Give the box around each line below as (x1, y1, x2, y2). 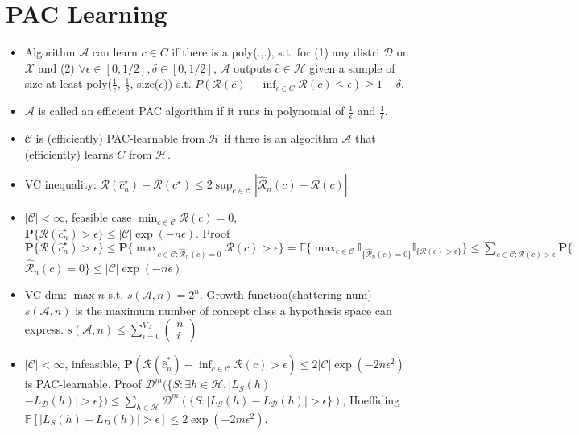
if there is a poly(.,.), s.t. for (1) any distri (172, 43, 380, 60)
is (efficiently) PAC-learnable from (35, 130, 205, 147)
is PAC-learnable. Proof (24, 375, 142, 392)
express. (24, 321, 64, 338)
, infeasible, (64, 355, 121, 372)
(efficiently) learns (24, 145, 114, 162)
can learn (92, 43, 138, 60)
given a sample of (309, 59, 395, 76)
